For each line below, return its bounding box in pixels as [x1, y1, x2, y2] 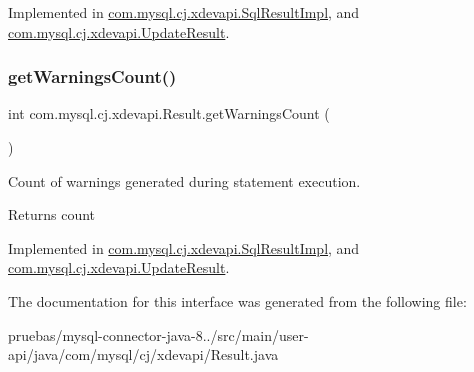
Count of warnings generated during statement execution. [8, 170, 361, 191]
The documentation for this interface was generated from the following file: [8, 290, 467, 311]
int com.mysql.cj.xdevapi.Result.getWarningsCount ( [8, 103, 330, 124]
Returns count [8, 204, 96, 225]
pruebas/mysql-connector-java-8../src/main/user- [8, 324, 309, 345]
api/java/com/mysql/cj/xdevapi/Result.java [8, 344, 279, 365]
